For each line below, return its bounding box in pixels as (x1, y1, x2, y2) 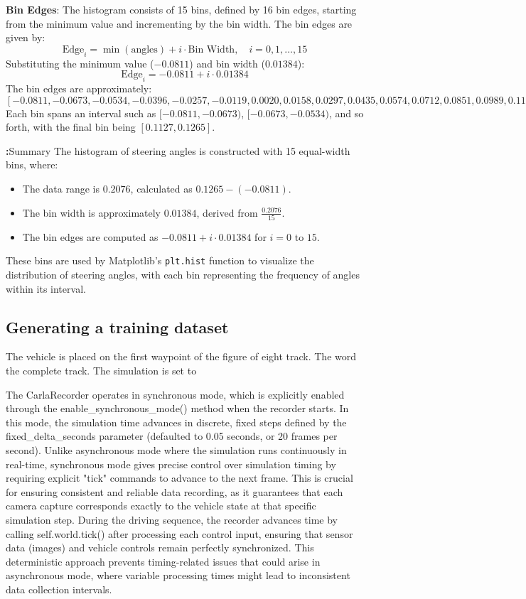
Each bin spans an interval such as (6, 105, 156, 120)
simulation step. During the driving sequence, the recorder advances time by (6, 512, 338, 527)
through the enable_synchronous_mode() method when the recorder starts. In (6, 401, 349, 416)
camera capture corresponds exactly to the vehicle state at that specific (6, 498, 316, 513)
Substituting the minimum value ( (6, 55, 154, 70)
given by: (6, 30, 45, 45)
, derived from (196, 205, 258, 220)
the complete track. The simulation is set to (6, 363, 197, 378)
